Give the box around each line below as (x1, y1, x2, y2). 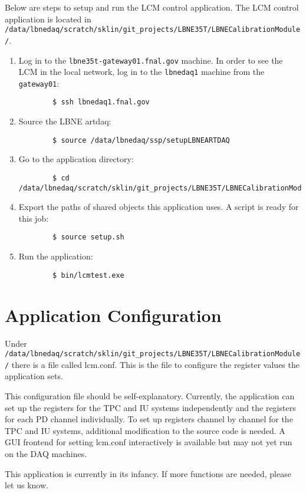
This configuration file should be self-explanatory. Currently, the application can (5, 390, 295, 402)
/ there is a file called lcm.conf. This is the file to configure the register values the (5, 358, 300, 370)
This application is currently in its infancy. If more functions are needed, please (5, 467, 291, 479)
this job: (18, 212, 49, 224)
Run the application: (18, 250, 93, 262)
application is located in (5, 12, 91, 25)
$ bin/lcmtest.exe (52, 271, 124, 280)
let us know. (5, 479, 48, 491)
